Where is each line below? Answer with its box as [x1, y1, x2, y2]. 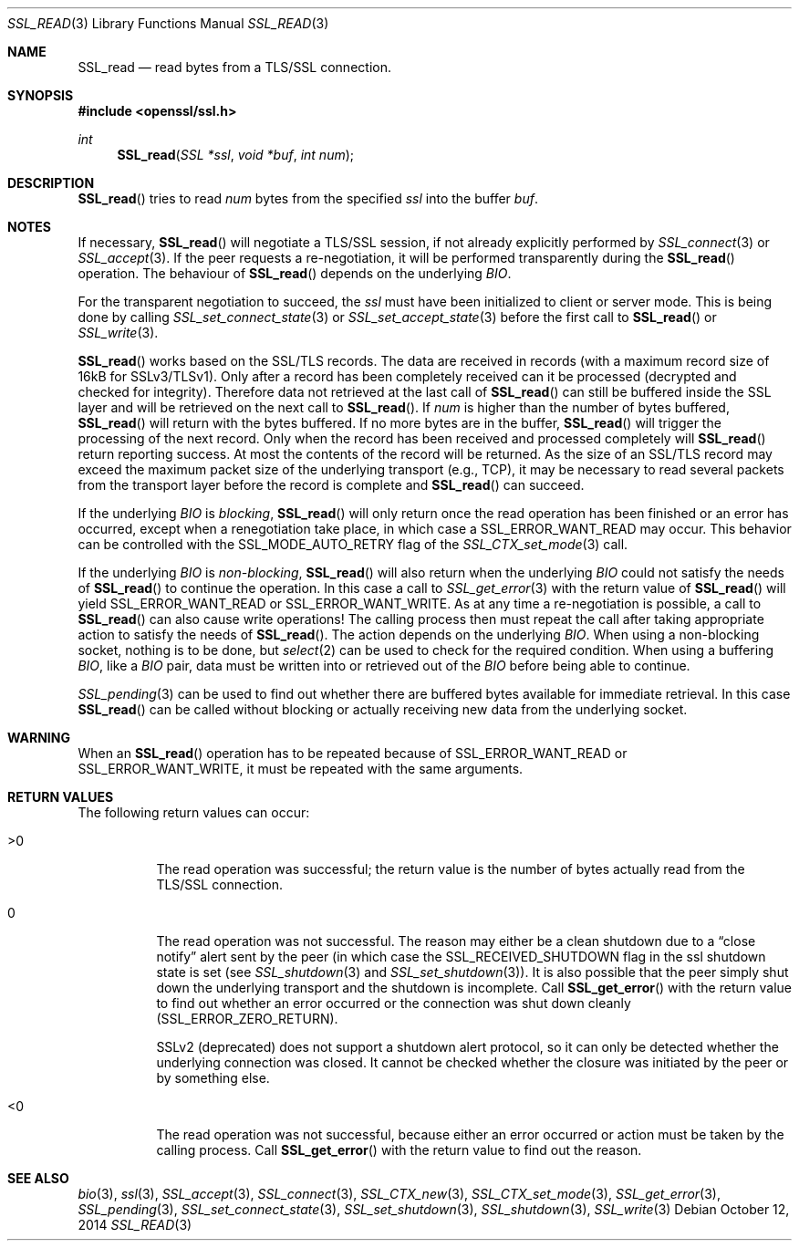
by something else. [156, 1070, 270, 1086]
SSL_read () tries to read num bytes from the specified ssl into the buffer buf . [78, 191, 538, 206]
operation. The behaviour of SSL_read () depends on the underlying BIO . [78, 265, 512, 281]
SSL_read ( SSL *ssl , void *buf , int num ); [117, 147, 355, 162]
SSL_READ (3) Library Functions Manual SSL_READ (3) [7, 16, 329, 31]
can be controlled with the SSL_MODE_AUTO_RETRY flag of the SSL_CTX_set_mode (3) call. [78, 536, 628, 552]
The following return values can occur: [78, 805, 310, 820]
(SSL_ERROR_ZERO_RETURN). [156, 1011, 338, 1026]
